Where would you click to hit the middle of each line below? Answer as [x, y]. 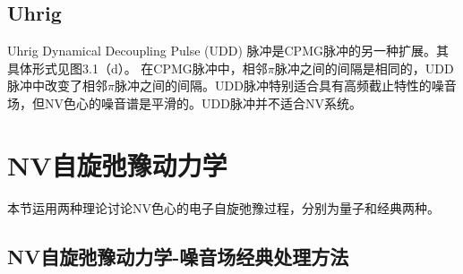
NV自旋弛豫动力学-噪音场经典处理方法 [178, 256]
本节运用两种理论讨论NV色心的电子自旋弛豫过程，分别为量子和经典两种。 [223, 207]
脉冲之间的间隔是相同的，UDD [364, 68]
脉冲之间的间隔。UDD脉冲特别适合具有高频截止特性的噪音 [285, 86]
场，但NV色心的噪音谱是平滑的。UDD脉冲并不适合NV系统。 [184, 103]
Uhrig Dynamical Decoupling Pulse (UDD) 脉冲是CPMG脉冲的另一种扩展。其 [228, 51]
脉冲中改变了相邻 [57, 86]
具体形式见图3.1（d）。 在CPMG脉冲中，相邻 [137, 68]
